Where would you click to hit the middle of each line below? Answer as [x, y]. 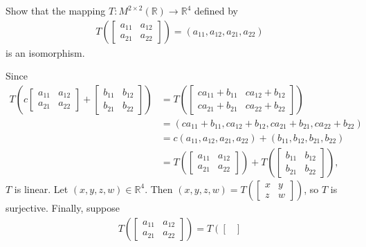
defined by [216, 10]
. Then [159, 189]
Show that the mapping [56, 10]
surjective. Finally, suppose [63, 207]
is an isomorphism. [45, 52]
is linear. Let [41, 189]
